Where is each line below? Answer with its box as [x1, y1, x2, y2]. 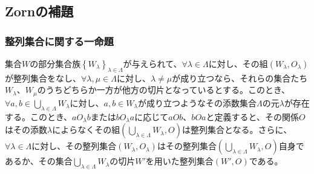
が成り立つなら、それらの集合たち [172, 71, 308, 84]
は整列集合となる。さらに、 [182, 123, 292, 136]
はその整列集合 [157, 140, 217, 152]
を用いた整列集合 [145, 155, 214, 167]
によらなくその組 [52, 123, 120, 136]
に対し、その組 [208, 57, 268, 69]
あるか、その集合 [5, 155, 73, 167]
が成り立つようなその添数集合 [137, 96, 257, 109]
